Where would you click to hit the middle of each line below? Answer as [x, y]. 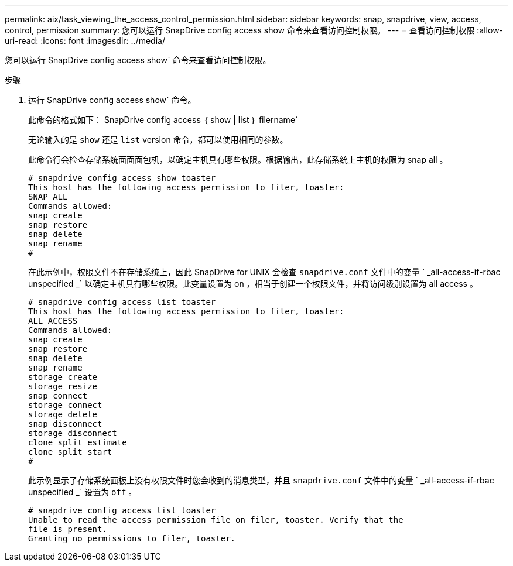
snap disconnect [65, 424]
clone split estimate [78, 442]
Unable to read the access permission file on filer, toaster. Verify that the [216, 520]
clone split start [70, 452]
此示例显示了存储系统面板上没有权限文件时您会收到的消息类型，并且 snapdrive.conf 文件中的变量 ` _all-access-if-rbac [261, 480]
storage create [63, 377]
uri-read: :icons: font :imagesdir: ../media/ [85, 41]
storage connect [65, 405]
